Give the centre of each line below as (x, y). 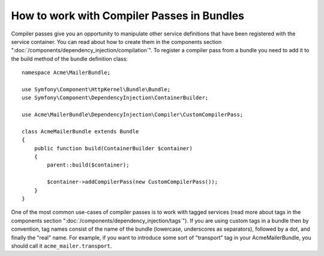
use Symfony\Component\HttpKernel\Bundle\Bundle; (96, 89)
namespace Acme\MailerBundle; (66, 73)
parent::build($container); (88, 165)
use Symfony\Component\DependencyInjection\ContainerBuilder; (115, 98)
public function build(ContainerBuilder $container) (113, 148)
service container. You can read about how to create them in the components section (116, 41)
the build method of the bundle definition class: (70, 59)
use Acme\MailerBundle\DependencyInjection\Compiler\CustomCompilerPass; (133, 115)
